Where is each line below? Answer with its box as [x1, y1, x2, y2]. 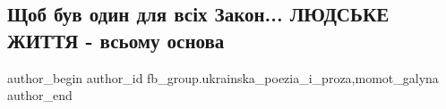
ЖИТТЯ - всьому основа [7, 26, 225, 54]
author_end [7, 86, 73, 105]
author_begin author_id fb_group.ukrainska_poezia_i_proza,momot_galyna [7, 68, 439, 87]
